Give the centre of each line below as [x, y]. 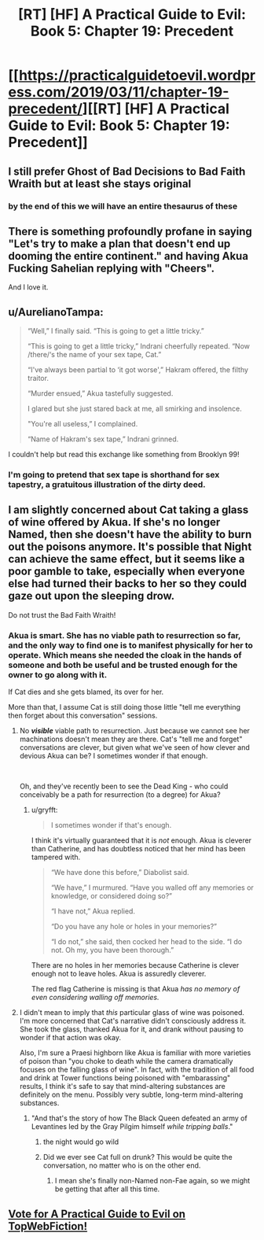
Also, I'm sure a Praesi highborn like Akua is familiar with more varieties [135, 1053]
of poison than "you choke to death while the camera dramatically [126, 1061]
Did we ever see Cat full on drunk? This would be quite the [138, 1157]
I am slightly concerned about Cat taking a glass [128, 510]
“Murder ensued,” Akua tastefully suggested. [100, 393]
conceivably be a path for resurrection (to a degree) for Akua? [120, 795]
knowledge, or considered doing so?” [112, 896]
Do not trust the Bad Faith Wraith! [62, 614]
